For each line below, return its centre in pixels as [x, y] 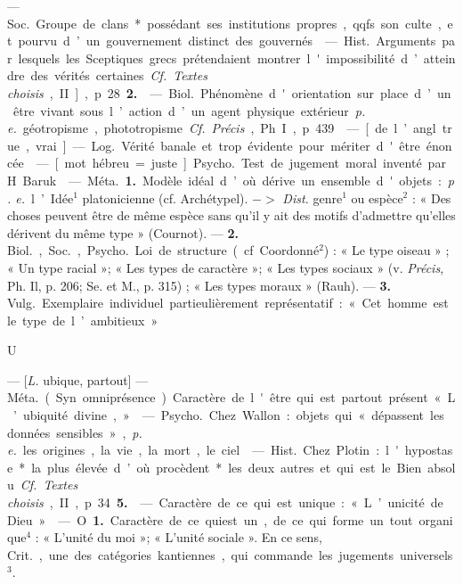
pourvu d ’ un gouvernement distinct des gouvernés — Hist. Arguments [227, 41]
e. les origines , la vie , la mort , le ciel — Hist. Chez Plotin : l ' [203, 450]
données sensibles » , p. [75, 432]
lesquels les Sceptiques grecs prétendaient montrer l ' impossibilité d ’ [218, 58]
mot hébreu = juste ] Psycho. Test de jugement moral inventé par [255, 163]
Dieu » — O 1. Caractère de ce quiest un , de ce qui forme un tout [210, 519]
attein [439, 58]
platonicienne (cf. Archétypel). [165, 197]
